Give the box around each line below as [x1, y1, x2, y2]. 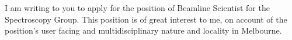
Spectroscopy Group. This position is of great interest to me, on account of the [5, 13, 287, 25]
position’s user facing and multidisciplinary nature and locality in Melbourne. [5, 24, 282, 37]
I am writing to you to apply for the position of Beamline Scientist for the [5, 2, 270, 13]
